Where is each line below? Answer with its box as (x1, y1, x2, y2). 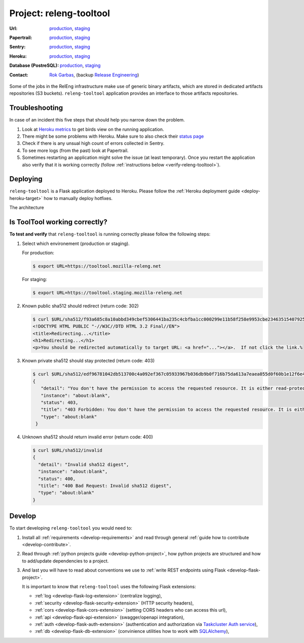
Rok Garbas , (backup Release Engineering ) (49, 71, 139, 78)
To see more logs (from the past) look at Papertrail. (22, 147, 129, 153)
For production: (22, 250, 54, 256)
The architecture (9, 205, 44, 211)
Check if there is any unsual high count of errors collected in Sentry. (22, 140, 165, 146)
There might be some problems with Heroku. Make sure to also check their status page (22, 133, 204, 139)
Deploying (9, 175, 43, 183)
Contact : (9, 71, 29, 78)
